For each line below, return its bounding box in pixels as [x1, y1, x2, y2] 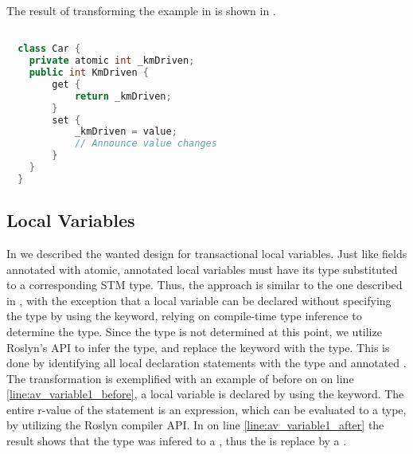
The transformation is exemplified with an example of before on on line [6, 370, 354, 386]
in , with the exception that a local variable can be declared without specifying [6, 292, 392, 308]
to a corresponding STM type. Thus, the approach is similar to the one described [6, 276, 403, 293]
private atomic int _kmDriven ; [29, 55, 195, 67]
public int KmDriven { [29, 67, 150, 78]
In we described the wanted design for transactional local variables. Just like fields [6, 245, 407, 261]
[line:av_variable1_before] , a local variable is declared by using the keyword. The [6, 386, 404, 402]
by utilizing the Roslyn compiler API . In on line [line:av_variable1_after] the [6, 417, 384, 433]
